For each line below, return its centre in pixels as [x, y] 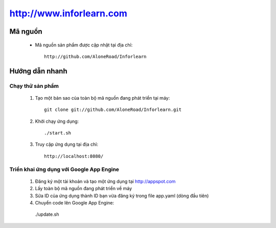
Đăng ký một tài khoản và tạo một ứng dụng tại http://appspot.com [105, 181]
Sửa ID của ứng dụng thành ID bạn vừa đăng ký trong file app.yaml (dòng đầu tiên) [122, 196]
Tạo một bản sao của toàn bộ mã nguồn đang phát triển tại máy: [102, 98]
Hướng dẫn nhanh [38, 71]
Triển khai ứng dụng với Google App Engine [64, 169]
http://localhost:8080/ [74, 156]
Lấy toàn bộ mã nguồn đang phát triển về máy [84, 189]
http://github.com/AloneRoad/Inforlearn [95, 56]
